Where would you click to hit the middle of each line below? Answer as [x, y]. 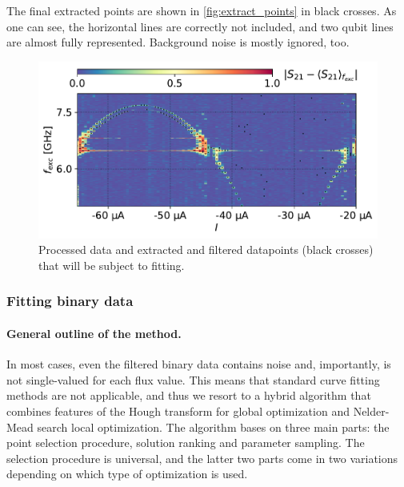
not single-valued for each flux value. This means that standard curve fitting [193, 379]
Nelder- [371, 411]
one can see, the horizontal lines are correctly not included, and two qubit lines [200, 26]
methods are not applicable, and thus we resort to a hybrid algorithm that [189, 395]
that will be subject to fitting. [112, 265]
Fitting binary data [70, 301]
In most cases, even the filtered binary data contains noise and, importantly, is [199, 364]
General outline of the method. [94, 333]
